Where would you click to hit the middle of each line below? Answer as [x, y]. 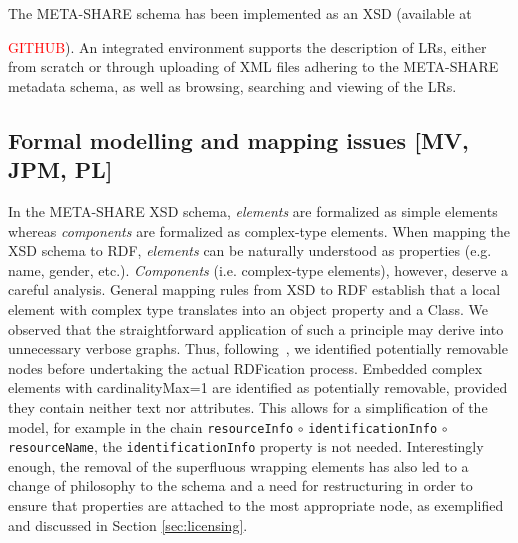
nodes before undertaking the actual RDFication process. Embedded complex [245, 367]
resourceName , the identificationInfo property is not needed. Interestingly [246, 446]
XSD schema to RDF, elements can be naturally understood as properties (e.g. [250, 250]
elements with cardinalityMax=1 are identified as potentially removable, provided [258, 387]
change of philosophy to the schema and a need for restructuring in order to [240, 485]
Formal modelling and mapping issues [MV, [238, 139]
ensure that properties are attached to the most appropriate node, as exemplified [256, 505]
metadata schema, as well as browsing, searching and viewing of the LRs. [232, 85]
